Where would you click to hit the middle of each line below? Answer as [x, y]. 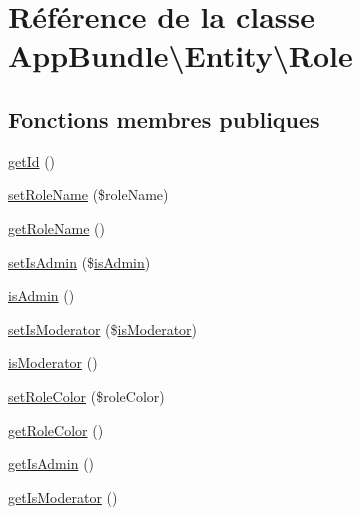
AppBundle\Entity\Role [180, 55]
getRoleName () [57, 227]
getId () [32, 160]
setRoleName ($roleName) [88, 194]
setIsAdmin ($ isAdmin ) [79, 261]
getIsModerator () [63, 496]
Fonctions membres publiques [164, 118]
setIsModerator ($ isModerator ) [103, 328]
